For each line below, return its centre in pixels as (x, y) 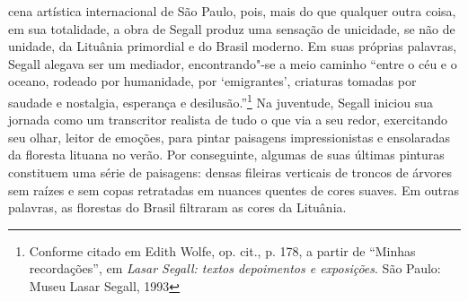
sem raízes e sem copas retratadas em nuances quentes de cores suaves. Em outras (234, 189)
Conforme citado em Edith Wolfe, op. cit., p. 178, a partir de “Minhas (222, 250)
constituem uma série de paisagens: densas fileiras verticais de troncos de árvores (230, 172)
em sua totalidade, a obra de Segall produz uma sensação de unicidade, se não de (232, 28)
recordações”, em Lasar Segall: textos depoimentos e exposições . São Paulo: (235, 268)
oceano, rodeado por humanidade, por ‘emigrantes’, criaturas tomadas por (212, 81)
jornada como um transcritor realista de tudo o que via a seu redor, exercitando (228, 120)
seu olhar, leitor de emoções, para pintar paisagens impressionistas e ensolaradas (230, 137)
